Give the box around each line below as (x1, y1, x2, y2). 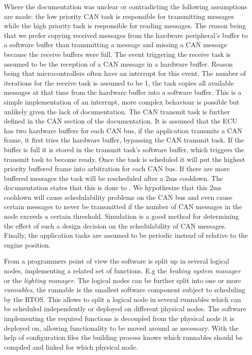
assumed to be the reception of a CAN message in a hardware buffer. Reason (4, 58, 233, 69)
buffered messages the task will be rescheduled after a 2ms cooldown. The (4, 173, 223, 183)
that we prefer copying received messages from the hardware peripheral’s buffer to (4, 30, 248, 40)
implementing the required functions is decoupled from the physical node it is (4, 313, 235, 323)
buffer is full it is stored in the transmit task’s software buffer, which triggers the (4, 144, 244, 154)
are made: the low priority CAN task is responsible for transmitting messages (4, 11, 234, 21)
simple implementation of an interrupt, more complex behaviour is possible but (4, 96, 240, 106)
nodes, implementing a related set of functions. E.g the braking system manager (4, 266, 241, 276)
